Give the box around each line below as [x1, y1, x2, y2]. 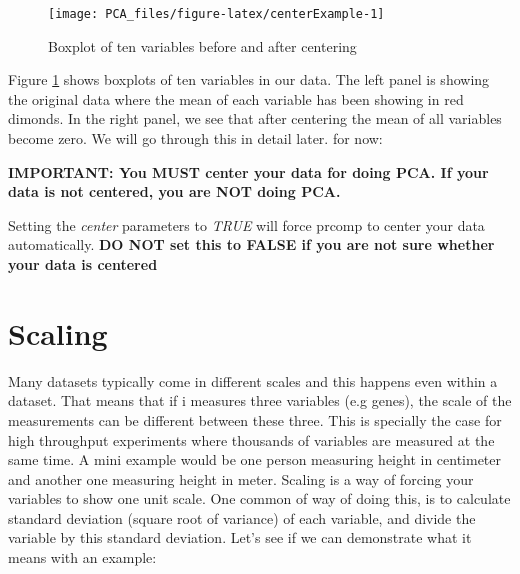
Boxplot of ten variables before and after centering [48, 35, 357, 56]
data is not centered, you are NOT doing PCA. [8, 181, 341, 202]
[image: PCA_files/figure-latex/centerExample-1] [48, 7, 385, 21]
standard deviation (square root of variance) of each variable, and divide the [8, 507, 476, 528]
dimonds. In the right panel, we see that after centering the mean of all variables [8, 108, 502, 129]
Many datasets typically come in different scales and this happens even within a [8, 370, 498, 391]
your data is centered [8, 254, 158, 274]
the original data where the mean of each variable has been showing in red [8, 88, 464, 109]
